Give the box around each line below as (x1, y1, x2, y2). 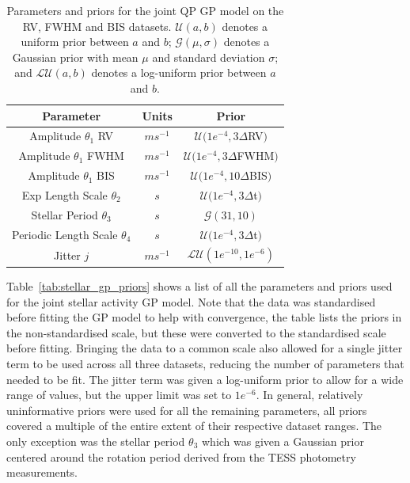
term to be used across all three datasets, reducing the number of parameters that (6, 355, 404, 371)
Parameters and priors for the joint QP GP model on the (6, 2, 284, 18)
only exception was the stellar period (6, 432, 185, 449)
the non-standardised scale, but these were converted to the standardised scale (6, 324, 386, 340)
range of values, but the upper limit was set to (6, 386, 232, 403)
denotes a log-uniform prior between (91, 64, 267, 81)
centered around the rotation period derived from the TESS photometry (6, 448, 356, 465)
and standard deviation (152, 48, 265, 65)
